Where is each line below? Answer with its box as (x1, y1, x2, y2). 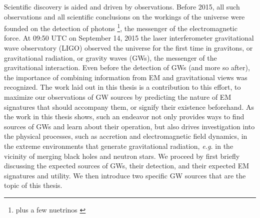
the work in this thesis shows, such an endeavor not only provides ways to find (4, 111, 244, 122)
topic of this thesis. (4, 180, 62, 190)
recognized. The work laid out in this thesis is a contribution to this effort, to (4, 82, 241, 92)
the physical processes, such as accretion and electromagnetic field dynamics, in (4, 131, 247, 141)
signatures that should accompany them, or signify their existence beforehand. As (4, 101, 254, 112)
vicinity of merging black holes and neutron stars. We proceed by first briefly (4, 150, 240, 161)
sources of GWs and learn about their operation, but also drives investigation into (4, 121, 255, 131)
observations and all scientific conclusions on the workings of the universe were (4, 11, 245, 22)
